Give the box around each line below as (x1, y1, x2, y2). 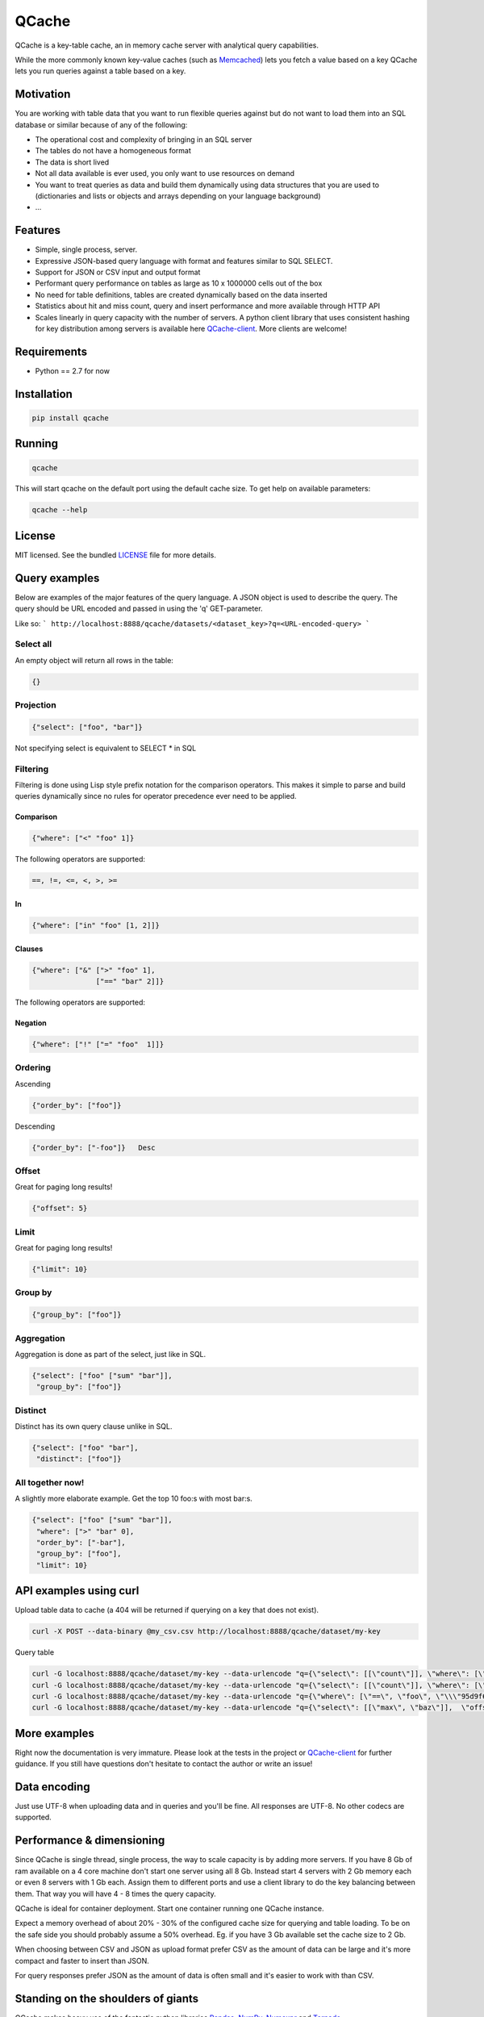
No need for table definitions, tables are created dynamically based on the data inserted (35, 290, 328, 299)
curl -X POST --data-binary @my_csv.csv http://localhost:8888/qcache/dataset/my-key (31, 1627, 381, 1636)
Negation (15, 1017, 48, 1028)
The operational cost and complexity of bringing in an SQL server (35, 135, 252, 144)
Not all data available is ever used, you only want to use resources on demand (35, 169, 294, 178)
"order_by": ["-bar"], (36, 1538, 127, 1547)
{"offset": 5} (31, 1204, 88, 1213)
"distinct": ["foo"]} (36, 1455, 122, 1464)
